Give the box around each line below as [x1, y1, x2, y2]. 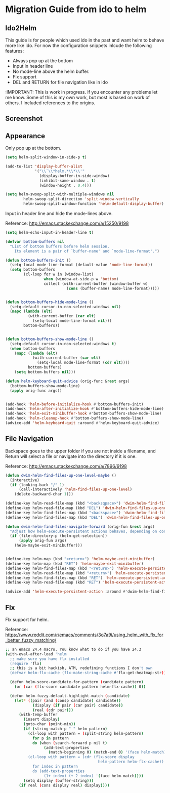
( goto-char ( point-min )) [23, 722, 76, 727]
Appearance [5, 132, 46, 140]
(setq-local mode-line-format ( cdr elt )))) [37, 360, 130, 365]
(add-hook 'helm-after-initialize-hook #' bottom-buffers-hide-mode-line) [5, 406, 164, 411]
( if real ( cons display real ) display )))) [18, 783, 110, 788]
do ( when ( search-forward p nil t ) [32, 740, 108, 745]
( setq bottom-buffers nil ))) [14, 369, 76, 375]
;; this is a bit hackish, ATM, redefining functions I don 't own [10, 665, 153, 671]
